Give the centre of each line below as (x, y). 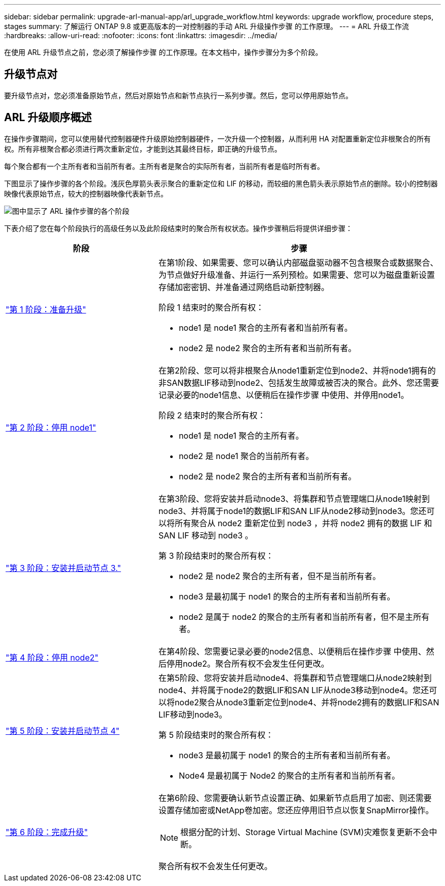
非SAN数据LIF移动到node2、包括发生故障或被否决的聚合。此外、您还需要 (298, 382)
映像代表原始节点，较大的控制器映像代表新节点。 (86, 193)
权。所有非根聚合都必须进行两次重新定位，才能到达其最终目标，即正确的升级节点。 (143, 149)
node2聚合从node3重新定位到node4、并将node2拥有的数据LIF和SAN (307, 702)
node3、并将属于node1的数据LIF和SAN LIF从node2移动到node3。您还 (292, 511)
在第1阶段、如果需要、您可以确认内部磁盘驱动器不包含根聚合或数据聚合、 (298, 262)
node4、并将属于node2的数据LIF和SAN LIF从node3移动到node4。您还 (294, 690)
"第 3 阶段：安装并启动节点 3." (63, 568)
